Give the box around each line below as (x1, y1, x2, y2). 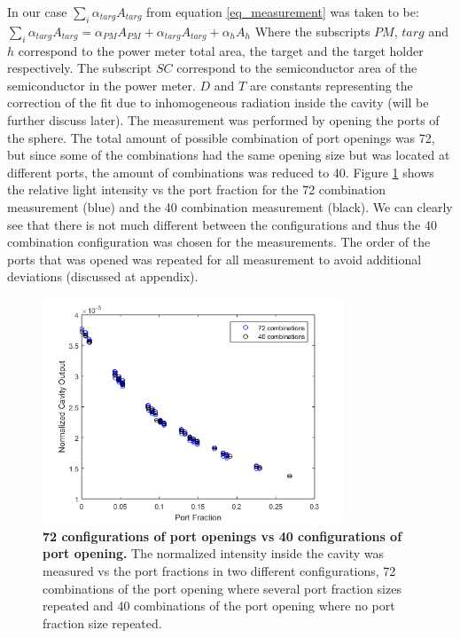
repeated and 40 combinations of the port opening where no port (43, 596, 395, 615)
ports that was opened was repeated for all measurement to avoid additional (7, 249, 422, 268)
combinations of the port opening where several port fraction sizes (43, 579, 402, 597)
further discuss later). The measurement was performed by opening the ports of (7, 110, 440, 129)
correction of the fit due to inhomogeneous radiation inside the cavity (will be (7, 93, 429, 112)
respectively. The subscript (7, 59, 152, 77)
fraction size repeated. (43, 613, 162, 632)
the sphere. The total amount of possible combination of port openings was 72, (7, 128, 435, 146)
